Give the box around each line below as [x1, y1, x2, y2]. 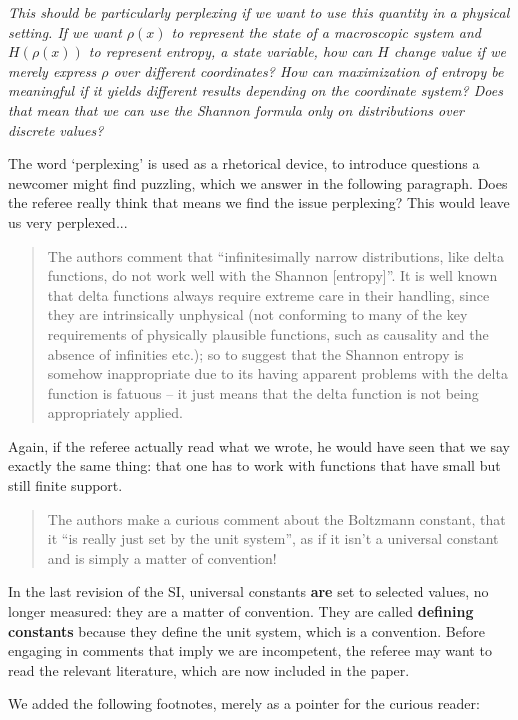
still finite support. [8, 475, 123, 496]
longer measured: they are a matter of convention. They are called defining [8, 601, 474, 622]
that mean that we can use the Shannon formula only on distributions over [8, 99, 465, 120]
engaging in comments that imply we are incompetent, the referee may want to [8, 640, 492, 661]
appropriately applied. [47, 402, 183, 423]
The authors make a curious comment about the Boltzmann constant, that [47, 508, 506, 529]
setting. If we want [8, 21, 122, 42]
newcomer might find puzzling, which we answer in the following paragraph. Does [8, 172, 508, 193]
